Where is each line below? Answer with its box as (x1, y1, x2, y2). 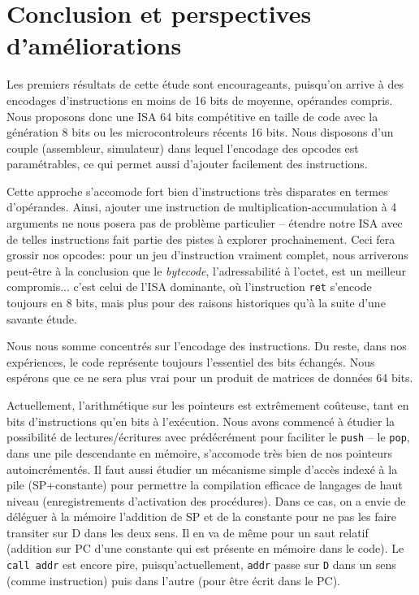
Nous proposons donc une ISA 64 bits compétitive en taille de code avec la (6, 107, 378, 124)
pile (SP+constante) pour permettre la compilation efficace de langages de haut (6, 476, 403, 493)
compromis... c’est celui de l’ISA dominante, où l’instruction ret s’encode (6, 278, 372, 295)
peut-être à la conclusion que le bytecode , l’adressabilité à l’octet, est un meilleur (6, 262, 406, 279)
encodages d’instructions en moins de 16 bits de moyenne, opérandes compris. (6, 91, 393, 108)
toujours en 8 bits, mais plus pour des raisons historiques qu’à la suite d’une (6, 294, 386, 311)
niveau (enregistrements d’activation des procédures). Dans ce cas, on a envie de (6, 492, 406, 509)
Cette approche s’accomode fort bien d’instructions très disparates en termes (6, 182, 388, 199)
